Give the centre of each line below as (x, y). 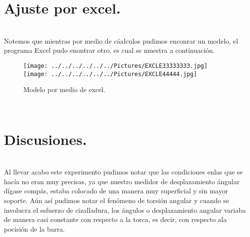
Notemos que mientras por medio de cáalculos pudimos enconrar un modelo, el (121, 40)
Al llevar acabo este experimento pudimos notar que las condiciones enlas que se (124, 172)
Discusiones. (45, 139)
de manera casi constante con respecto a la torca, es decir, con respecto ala (115, 219)
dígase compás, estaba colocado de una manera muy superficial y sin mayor (116, 191)
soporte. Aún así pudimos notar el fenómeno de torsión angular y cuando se (117, 200)
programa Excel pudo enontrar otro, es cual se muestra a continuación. (109, 50)
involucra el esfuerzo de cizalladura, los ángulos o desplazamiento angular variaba (125, 210)
